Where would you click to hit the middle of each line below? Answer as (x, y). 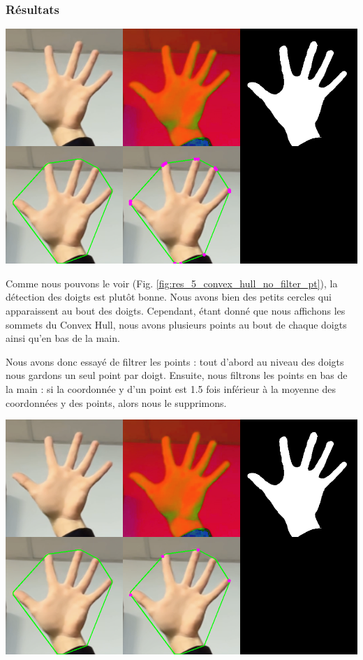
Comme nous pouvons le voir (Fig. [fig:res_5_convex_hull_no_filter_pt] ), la (172, 283)
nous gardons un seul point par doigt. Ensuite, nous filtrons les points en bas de (177, 375)
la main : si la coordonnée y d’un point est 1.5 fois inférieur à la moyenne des (171, 388)
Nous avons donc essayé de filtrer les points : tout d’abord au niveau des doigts (175, 361)
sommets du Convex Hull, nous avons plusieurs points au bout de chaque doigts (176, 324)
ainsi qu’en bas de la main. (63, 338)
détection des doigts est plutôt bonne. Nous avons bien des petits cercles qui (169, 297)
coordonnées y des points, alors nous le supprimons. (116, 402)
